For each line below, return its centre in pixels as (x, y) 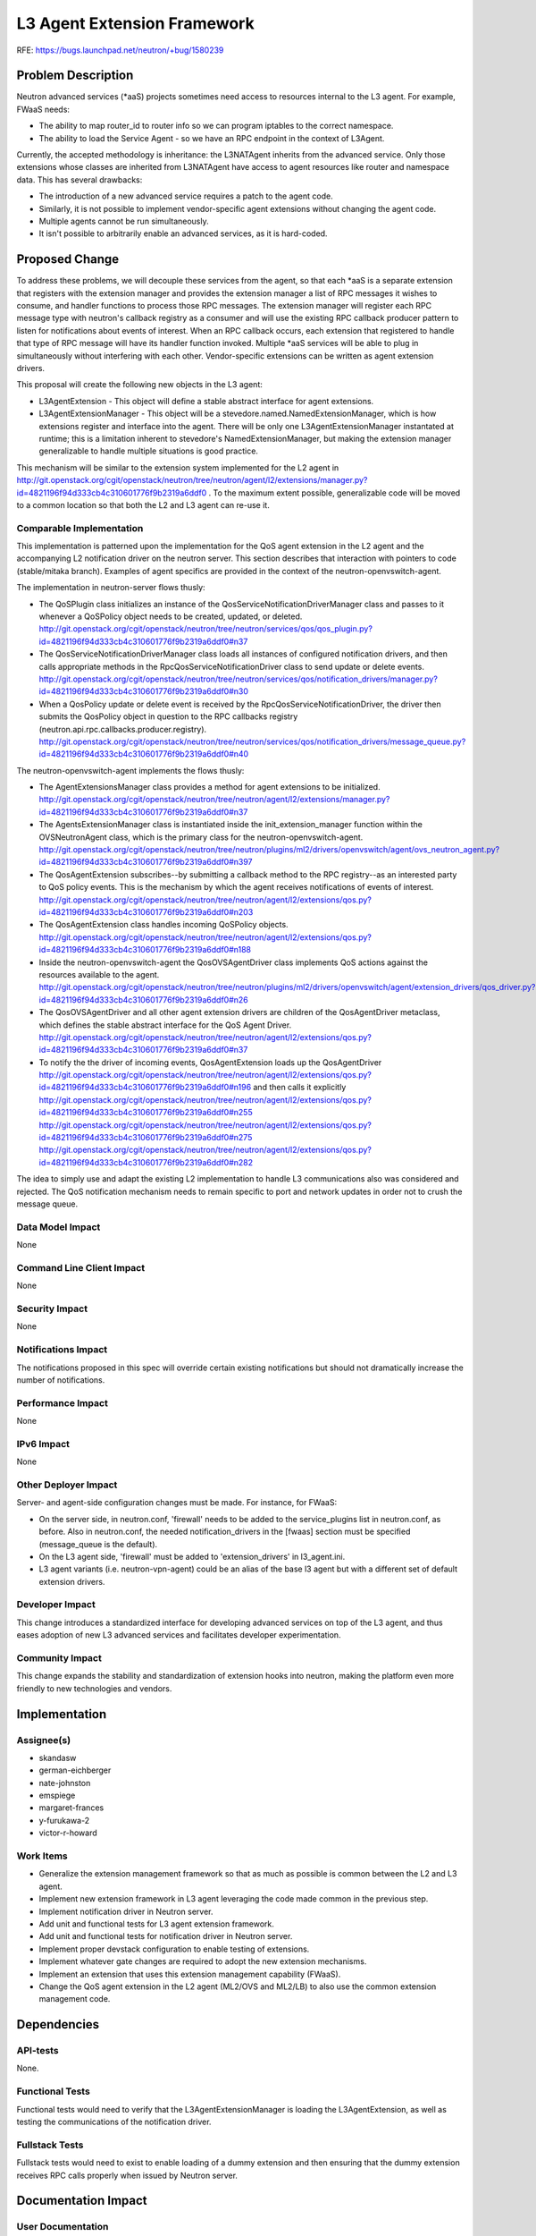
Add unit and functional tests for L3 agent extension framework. (156, 1924)
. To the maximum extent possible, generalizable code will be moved (335, 493)
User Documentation (63, 2227)
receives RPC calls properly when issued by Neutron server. (127, 2175)
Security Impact (52, 1309)
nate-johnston (65, 1783)
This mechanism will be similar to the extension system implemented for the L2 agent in (178, 467)
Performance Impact (63, 1402)
